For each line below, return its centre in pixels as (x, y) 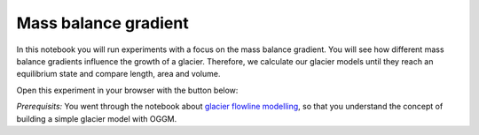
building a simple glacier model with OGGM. (97, 118)
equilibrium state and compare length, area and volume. (118, 74)
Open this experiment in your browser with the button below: (127, 90)
